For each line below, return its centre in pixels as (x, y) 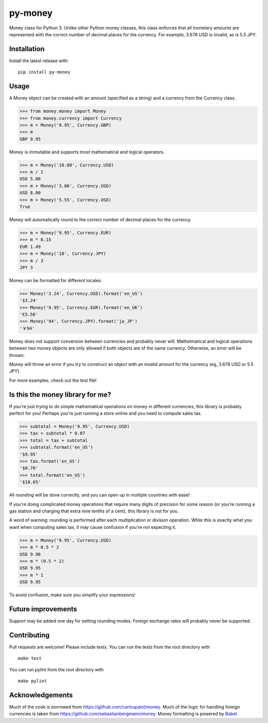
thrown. (17, 355)
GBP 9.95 (30, 139)
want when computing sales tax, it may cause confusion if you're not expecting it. (93, 527)
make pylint (33, 681)
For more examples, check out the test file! (53, 380)
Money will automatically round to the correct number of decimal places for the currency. (100, 219)
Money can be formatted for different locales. (56, 280)
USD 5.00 (30, 179)
